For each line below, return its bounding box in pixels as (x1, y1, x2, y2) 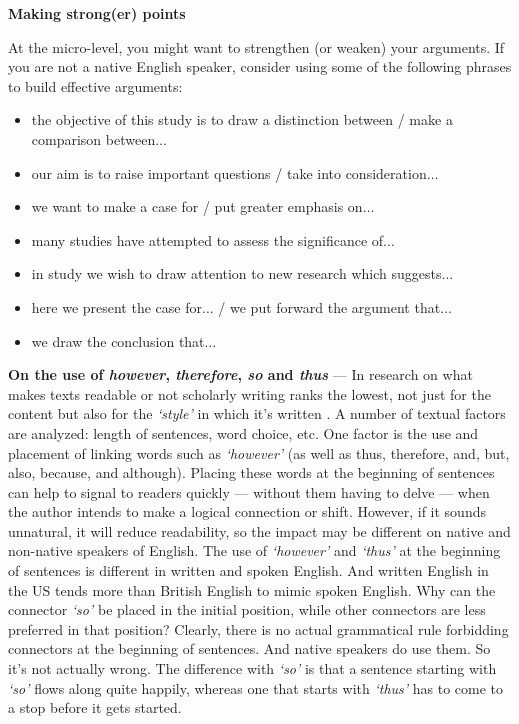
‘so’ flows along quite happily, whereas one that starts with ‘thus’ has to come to (8, 677, 504, 698)
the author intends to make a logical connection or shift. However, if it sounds (8, 501, 486, 522)
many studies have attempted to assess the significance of (31, 229, 384, 250)
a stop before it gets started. (8, 697, 182, 718)
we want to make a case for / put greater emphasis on (31, 196, 363, 217)
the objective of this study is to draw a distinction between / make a (31, 109, 453, 130)
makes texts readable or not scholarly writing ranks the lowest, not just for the (8, 383, 491, 404)
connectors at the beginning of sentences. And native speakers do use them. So (8, 638, 491, 659)
